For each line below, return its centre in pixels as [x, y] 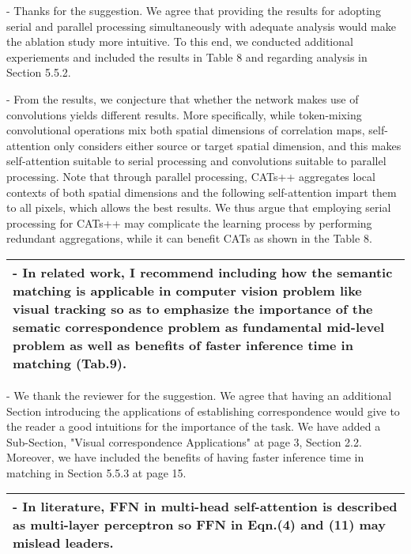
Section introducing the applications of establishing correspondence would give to [203, 411]
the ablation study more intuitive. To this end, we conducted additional [180, 41]
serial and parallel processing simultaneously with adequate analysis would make [201, 26]
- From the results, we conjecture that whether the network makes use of [183, 98]
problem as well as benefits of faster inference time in [183, 345]
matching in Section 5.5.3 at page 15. [96, 472]
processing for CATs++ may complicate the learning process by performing [189, 222]
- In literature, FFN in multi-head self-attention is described [205, 507]
